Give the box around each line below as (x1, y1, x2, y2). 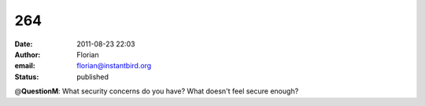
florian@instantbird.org (76, 61, 152, 71)
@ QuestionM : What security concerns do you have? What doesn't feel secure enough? (14, 86, 299, 96)
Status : (14, 71, 39, 82)
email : (14, 61, 35, 71)
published (76, 71, 109, 82)
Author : (14, 49, 41, 59)
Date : (14, 39, 33, 49)
